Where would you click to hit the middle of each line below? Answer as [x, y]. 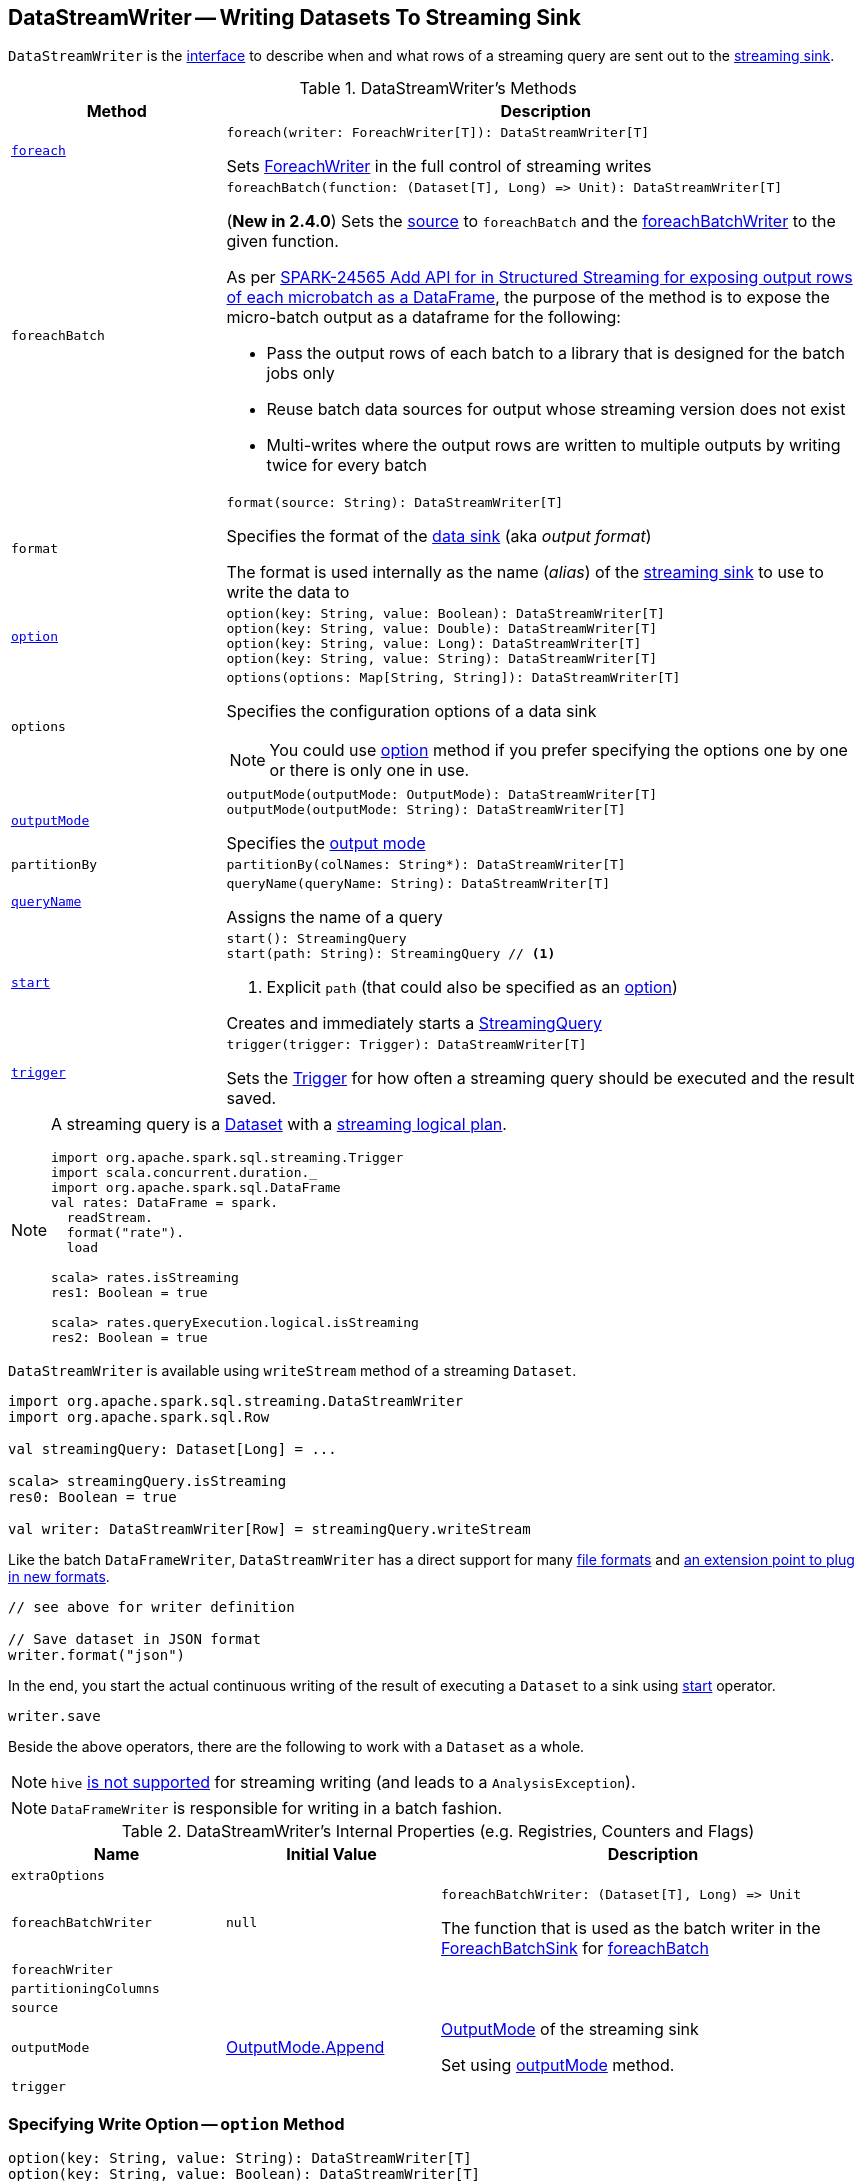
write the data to [288, 592]
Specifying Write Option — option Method [176, 2123]
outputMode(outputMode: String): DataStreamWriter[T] [426, 810]
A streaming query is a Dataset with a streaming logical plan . [279, 1124]
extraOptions [58, 1876]
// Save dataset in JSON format [134, 1639]
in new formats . [59, 1577]
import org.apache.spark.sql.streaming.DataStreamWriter [236, 1401]
